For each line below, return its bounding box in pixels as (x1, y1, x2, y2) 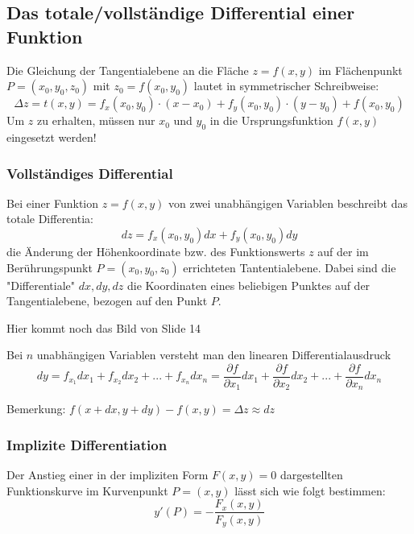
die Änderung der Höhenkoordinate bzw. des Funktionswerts (6, 242, 305, 259)
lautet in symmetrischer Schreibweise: (193, 77, 379, 94)
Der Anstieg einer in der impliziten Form (6, 466, 209, 483)
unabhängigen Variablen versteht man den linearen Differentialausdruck (36, 346, 391, 363)
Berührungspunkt (6, 259, 93, 275)
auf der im (317, 242, 369, 259)
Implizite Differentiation (6, 434, 168, 454)
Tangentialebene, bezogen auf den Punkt (6, 292, 208, 309)
